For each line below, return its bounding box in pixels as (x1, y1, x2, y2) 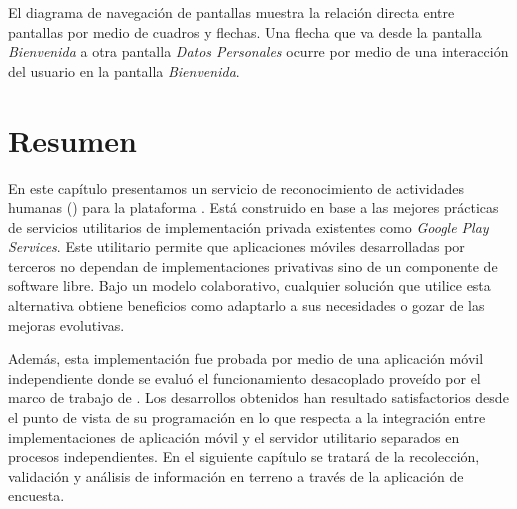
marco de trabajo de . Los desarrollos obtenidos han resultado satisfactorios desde (8, 387, 509, 408)
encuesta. (8, 485, 65, 506)
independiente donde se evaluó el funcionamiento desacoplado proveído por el (8, 367, 481, 388)
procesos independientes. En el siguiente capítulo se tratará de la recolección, (8, 446, 480, 467)
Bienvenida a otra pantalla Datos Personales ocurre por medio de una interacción (8, 41, 509, 62)
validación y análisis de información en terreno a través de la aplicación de (8, 465, 464, 486)
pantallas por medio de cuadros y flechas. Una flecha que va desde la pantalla (8, 21, 482, 42)
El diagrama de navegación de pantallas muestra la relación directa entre (8, 2, 455, 22)
